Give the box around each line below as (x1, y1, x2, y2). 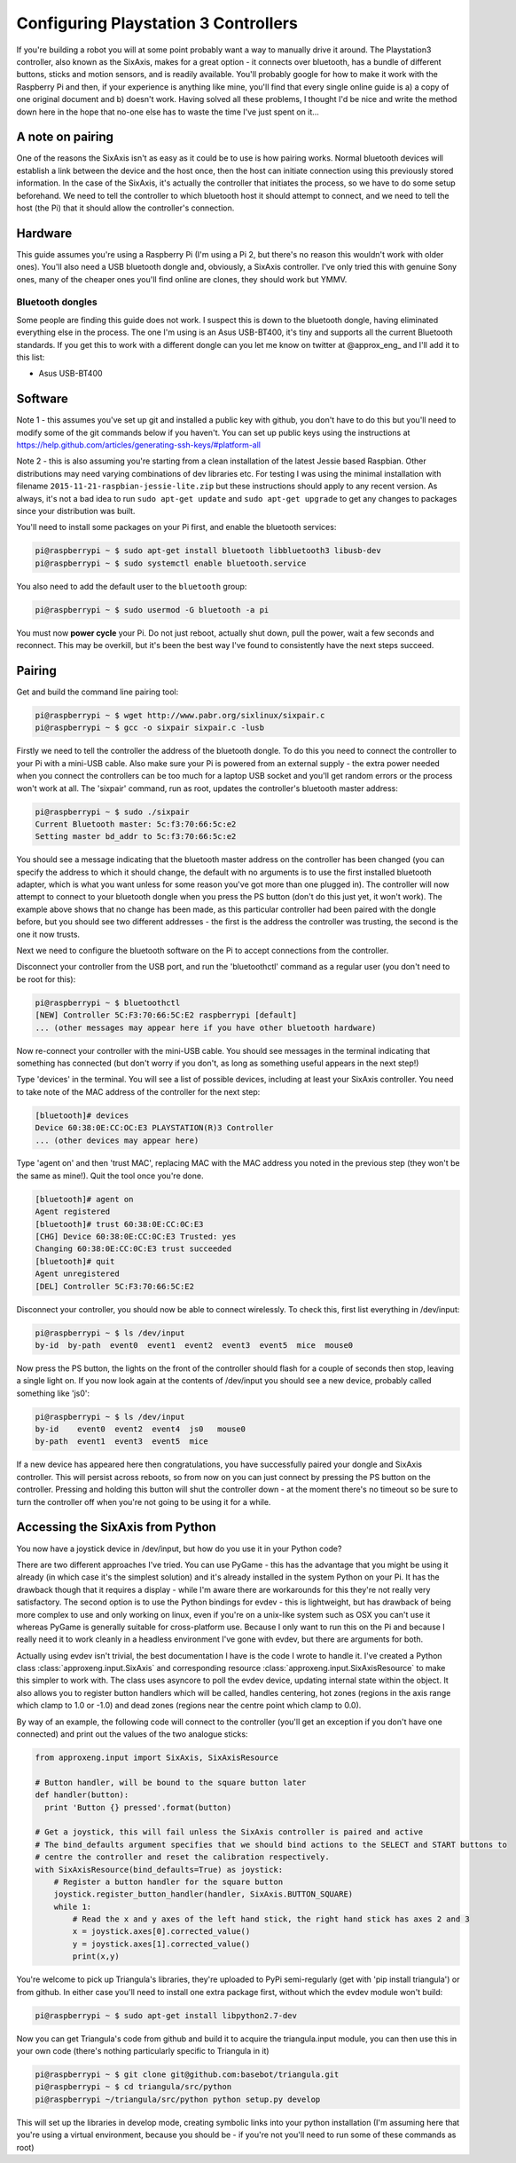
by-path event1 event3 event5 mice (35, 1437, 208, 1446)
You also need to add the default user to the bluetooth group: (16, 581, 247, 591)
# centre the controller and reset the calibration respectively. (35, 1852, 330, 1862)
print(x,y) (72, 1952, 120, 1961)
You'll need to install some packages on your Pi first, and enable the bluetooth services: (16, 522, 337, 533)
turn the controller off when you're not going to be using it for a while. (16, 1496, 271, 1507)
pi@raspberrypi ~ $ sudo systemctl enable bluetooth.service (35, 558, 307, 568)
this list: (16, 352, 45, 362)
